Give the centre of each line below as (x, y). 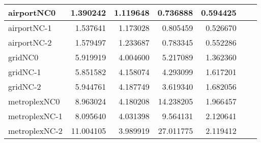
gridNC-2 (25, 86)
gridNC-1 (25, 72)
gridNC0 (23, 57)
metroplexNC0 (34, 101)
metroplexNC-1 (35, 116)
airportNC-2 (30, 42)
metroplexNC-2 (35, 131)
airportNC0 (32, 12)
